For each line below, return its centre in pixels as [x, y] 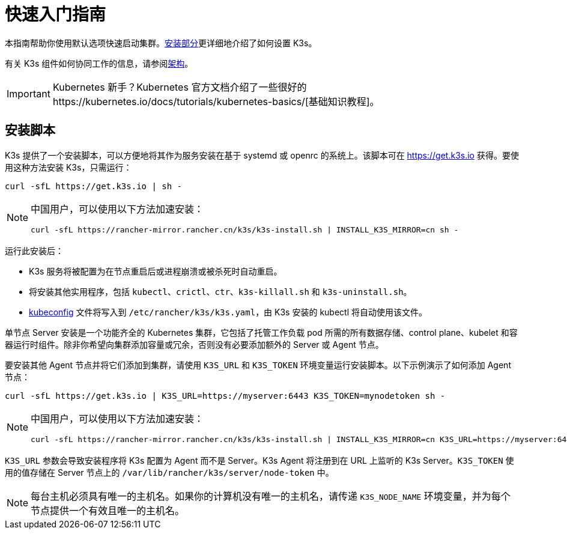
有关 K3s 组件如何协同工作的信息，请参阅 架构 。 [99, 63]
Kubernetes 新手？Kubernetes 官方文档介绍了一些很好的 [180, 87]
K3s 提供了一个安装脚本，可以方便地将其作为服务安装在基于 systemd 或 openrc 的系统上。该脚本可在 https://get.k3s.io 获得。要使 [262, 155]
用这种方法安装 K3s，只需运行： [68, 167]
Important [29, 93]
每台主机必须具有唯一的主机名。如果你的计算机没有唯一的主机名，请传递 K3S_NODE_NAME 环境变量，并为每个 [271, 496]
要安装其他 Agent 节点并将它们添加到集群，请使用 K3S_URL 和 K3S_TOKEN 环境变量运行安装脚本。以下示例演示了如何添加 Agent [258, 365]
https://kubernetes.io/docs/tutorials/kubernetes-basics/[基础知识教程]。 [216, 101]
